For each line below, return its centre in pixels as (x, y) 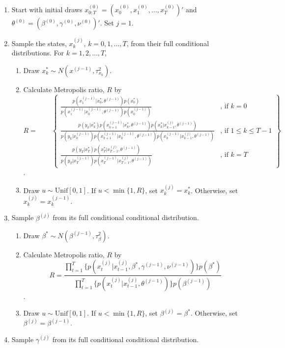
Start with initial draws (47, 9)
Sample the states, (39, 43)
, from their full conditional (168, 43)
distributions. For (38, 53)
